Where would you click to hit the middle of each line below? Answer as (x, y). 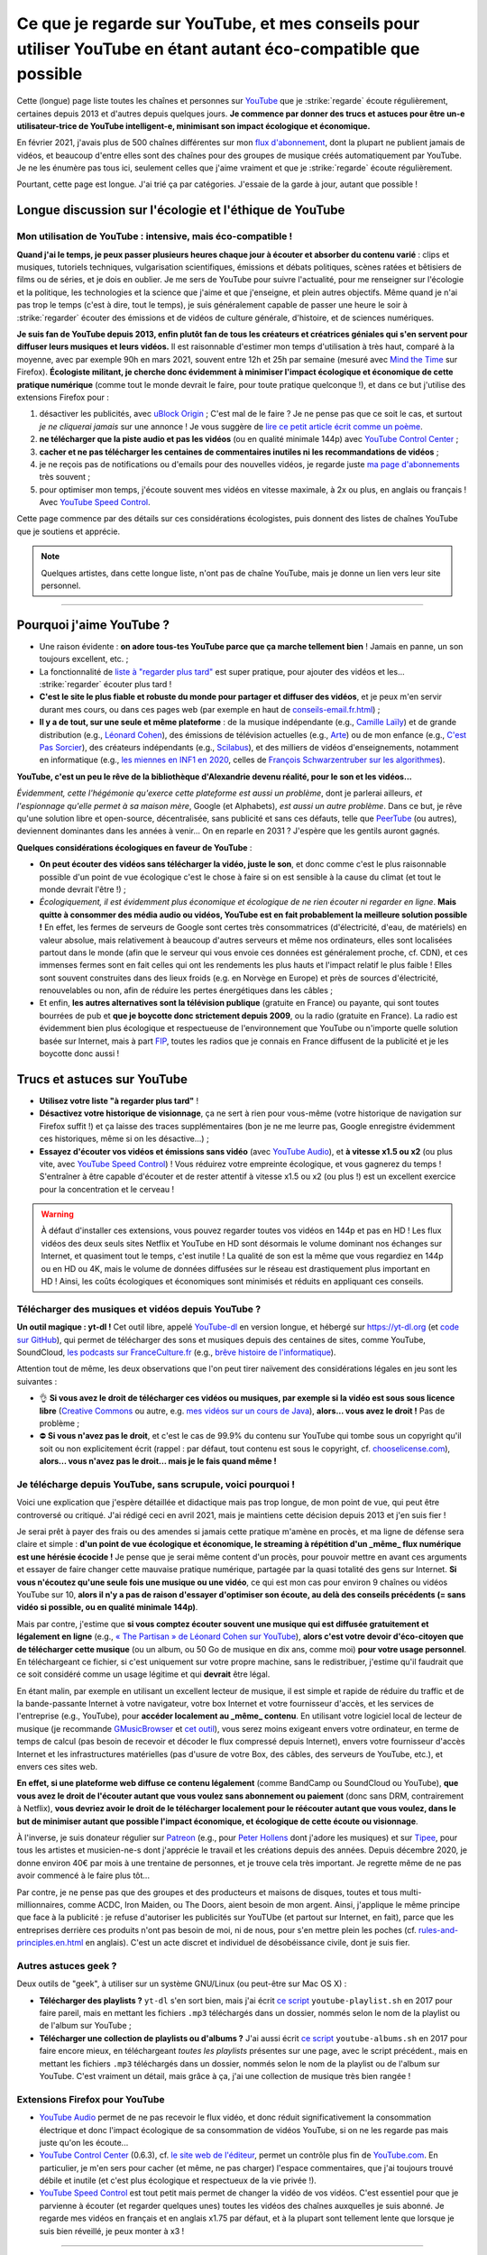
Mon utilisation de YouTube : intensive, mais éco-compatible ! (155, 236)
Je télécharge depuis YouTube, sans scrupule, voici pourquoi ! (156, 1484)
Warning (57, 1214)
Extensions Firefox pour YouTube (91, 2099)
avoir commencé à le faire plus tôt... (83, 1875)
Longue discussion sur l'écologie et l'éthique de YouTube (181, 211)
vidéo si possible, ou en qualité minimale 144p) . (107, 1607)
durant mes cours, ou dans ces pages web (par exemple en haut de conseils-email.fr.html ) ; (210, 709)
